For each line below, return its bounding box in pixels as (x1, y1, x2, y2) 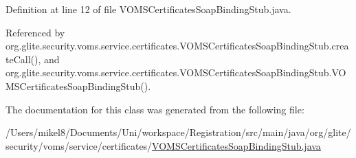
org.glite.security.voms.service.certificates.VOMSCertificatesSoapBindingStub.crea (5, 38, 349, 53)
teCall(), (5, 52, 41, 66)
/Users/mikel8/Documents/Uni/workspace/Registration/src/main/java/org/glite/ (5, 125, 351, 139)
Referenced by (5, 25, 65, 39)
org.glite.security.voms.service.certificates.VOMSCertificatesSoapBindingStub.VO (5, 65, 346, 80)
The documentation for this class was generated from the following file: (5, 102, 304, 116)
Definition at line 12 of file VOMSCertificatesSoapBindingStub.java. (5, 2, 291, 16)
